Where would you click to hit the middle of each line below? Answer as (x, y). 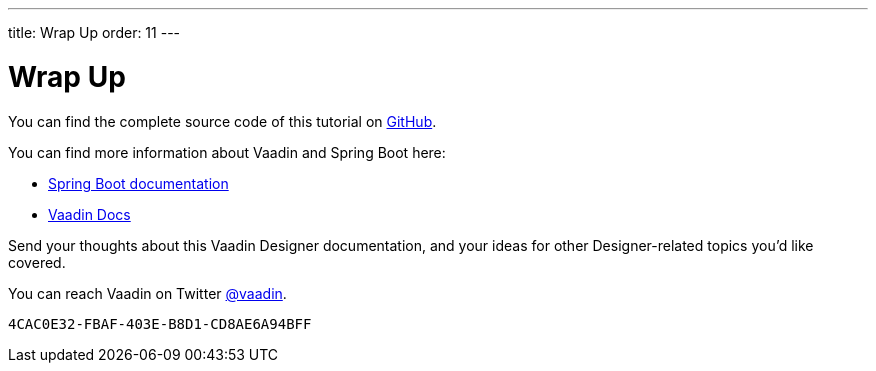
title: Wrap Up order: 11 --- (94, 32)
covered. (37, 262)
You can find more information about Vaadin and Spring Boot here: (227, 152)
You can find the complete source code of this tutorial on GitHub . (222, 121)
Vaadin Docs (89, 214)
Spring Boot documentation (138, 183)
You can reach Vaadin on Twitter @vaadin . (147, 293)
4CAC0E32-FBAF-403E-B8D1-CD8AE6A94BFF (160, 323)
